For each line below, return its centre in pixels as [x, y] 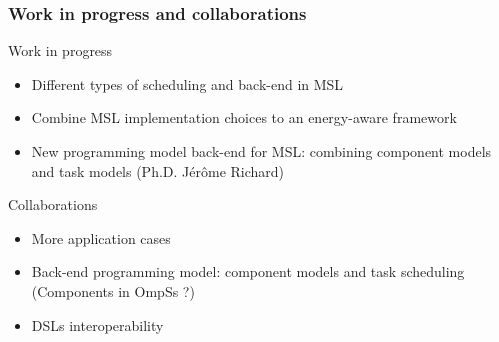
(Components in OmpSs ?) [113, 290]
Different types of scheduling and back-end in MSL [187, 83]
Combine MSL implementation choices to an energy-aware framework [244, 117]
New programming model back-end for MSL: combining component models [261, 151]
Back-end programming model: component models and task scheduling [248, 271]
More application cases [101, 237]
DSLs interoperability [97, 324]
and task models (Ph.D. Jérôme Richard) [158, 170]
